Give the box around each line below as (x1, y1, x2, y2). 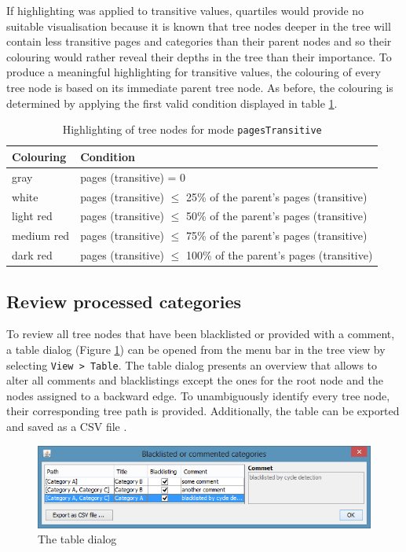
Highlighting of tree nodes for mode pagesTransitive (62, 121, 322, 138)
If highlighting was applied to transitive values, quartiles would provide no (6, 2, 364, 18)
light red (12, 208, 53, 224)
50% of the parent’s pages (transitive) (185, 208, 368, 224)
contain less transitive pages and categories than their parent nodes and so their (6, 33, 392, 50)
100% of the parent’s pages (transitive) (185, 247, 373, 263)
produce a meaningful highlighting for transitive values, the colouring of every (6, 64, 381, 80)
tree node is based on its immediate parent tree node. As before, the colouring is (6, 79, 393, 95)
